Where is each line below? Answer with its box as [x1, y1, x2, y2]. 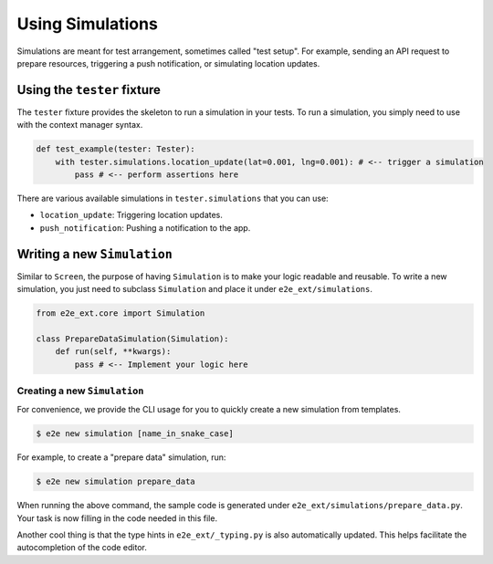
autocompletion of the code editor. [16, 542, 148, 553]
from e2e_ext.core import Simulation [36, 308, 205, 319]
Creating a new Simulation [16, 384, 144, 397]
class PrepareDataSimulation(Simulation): [36, 333, 229, 344]
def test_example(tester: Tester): [36, 144, 195, 154]
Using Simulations [16, 14, 159, 34]
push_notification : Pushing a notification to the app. [39, 222, 251, 233]
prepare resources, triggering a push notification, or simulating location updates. [16, 57, 320, 68]
